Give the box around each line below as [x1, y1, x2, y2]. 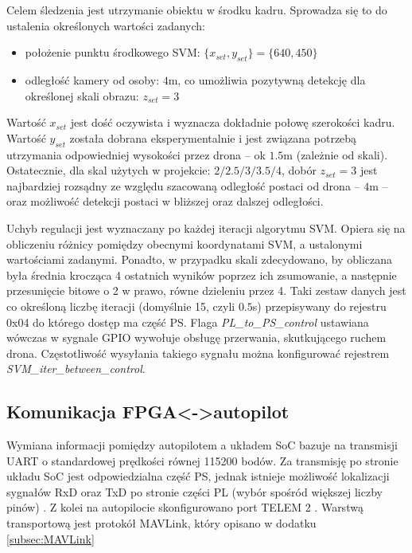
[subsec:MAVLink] [6, 530, 95, 547]
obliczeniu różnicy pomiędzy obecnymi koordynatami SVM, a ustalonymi [6, 235, 363, 252]
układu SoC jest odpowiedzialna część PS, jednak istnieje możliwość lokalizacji [6, 468, 390, 484]
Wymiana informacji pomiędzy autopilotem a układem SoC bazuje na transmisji [6, 437, 398, 453]
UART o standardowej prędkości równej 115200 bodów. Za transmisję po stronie [6, 452, 398, 469]
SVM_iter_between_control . [6, 360, 146, 377]
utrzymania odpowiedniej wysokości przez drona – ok [6, 146, 266, 163]
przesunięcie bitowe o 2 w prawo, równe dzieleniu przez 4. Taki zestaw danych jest [6, 282, 406, 299]
